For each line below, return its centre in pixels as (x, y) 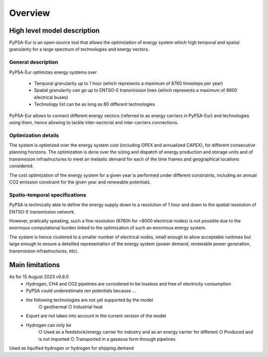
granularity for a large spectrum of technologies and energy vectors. (79, 49)
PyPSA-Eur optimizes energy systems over (53, 72)
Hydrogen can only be (49, 325)
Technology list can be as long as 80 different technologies (95, 104)
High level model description (55, 31)
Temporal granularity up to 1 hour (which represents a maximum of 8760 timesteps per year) (129, 83)
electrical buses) (51, 97)
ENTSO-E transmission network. (42, 212)
